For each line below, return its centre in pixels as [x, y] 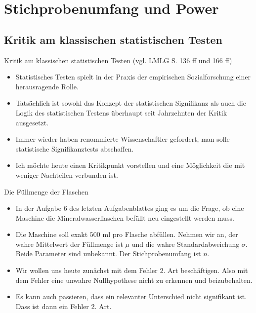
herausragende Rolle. [47, 86]
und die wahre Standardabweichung [186, 244]
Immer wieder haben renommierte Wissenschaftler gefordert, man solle [123, 139]
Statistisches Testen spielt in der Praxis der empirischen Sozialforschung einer [133, 77]
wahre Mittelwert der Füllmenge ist [69, 244]
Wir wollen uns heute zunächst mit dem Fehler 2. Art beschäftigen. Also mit [132, 270]
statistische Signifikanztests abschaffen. [75, 148]
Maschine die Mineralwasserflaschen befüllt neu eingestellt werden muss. [125, 217]
